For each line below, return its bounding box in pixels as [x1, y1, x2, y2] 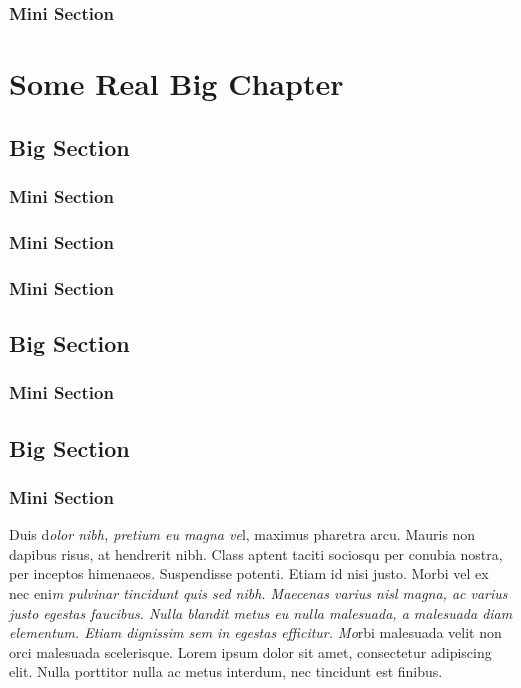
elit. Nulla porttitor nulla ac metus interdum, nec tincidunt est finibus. [9, 661, 443, 682]
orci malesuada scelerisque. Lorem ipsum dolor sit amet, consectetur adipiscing [9, 641, 492, 662]
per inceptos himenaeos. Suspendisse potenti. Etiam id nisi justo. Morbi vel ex [9, 563, 489, 584]
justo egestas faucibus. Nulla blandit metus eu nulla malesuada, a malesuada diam [9, 602, 513, 623]
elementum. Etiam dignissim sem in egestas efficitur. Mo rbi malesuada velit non [9, 622, 502, 643]
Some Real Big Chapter [9, 63, 344, 104]
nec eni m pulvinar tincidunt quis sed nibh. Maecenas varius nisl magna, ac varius [9, 582, 508, 603]
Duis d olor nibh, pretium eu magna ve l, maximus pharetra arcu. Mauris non [9, 524, 476, 545]
